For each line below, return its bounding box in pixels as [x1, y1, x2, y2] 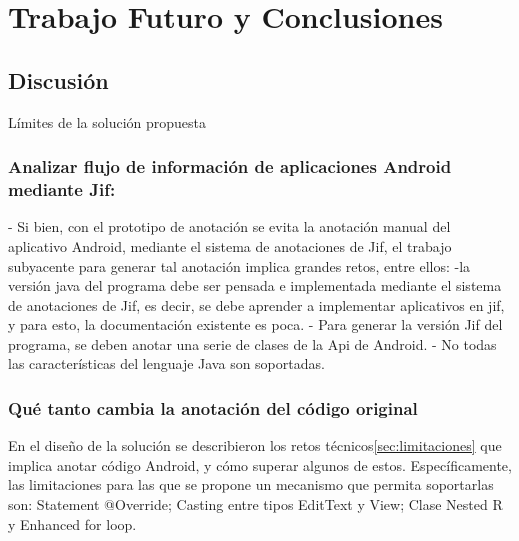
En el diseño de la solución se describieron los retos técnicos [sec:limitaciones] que [8, 435, 502, 456]
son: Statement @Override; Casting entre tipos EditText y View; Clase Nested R [8, 494, 503, 515]
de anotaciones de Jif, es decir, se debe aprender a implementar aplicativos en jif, [8, 294, 505, 315]
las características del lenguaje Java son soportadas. [8, 353, 325, 374]
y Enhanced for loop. [8, 513, 137, 534]
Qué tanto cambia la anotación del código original [8, 395, 418, 420]
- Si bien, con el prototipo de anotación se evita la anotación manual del [8, 216, 451, 237]
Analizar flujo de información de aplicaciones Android [8, 154, 452, 179]
